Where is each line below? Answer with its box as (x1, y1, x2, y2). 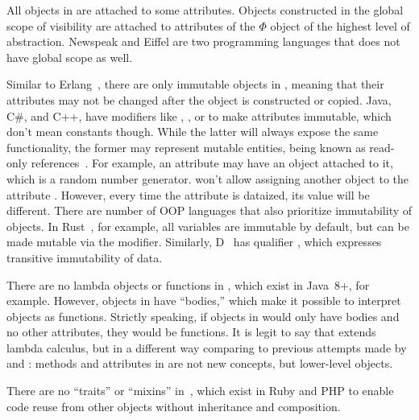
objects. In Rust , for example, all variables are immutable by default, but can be (6, 217, 409, 234)
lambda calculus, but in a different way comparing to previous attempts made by (6, 339, 407, 356)
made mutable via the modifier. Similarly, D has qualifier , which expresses (6, 233, 382, 250)
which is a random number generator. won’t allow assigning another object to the (6, 170, 409, 187)
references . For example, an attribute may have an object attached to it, (31, 154, 393, 171)
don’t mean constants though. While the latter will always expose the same (6, 123, 379, 140)
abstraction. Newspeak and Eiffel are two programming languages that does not (6, 33, 400, 50)
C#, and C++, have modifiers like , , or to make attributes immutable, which (6, 107, 392, 124)
